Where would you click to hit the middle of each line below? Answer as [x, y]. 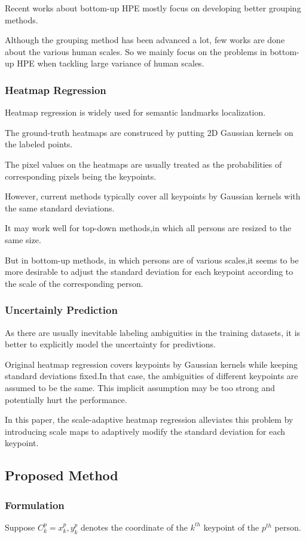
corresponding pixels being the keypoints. [81, 176]
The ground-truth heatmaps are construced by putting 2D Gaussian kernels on [149, 132]
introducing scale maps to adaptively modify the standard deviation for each [145, 431]
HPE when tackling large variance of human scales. [111, 63]
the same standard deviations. [60, 208]
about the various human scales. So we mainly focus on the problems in [136, 51]
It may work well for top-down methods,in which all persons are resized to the [148, 228]
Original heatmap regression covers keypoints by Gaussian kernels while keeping [152, 364]
